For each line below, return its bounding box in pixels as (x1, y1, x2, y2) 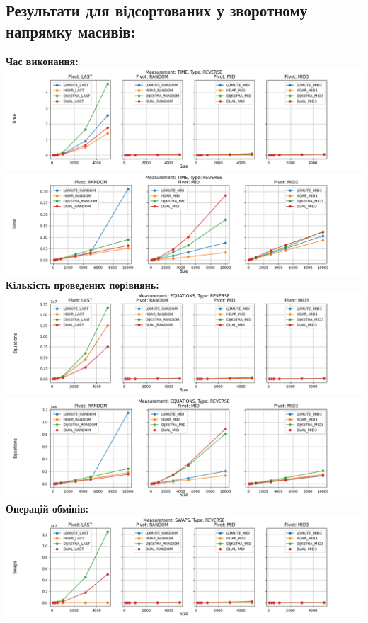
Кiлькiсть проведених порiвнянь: (6, 277, 159, 292)
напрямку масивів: (6, 20, 136, 42)
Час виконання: (6, 53, 79, 68)
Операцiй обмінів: (6, 501, 89, 516)
